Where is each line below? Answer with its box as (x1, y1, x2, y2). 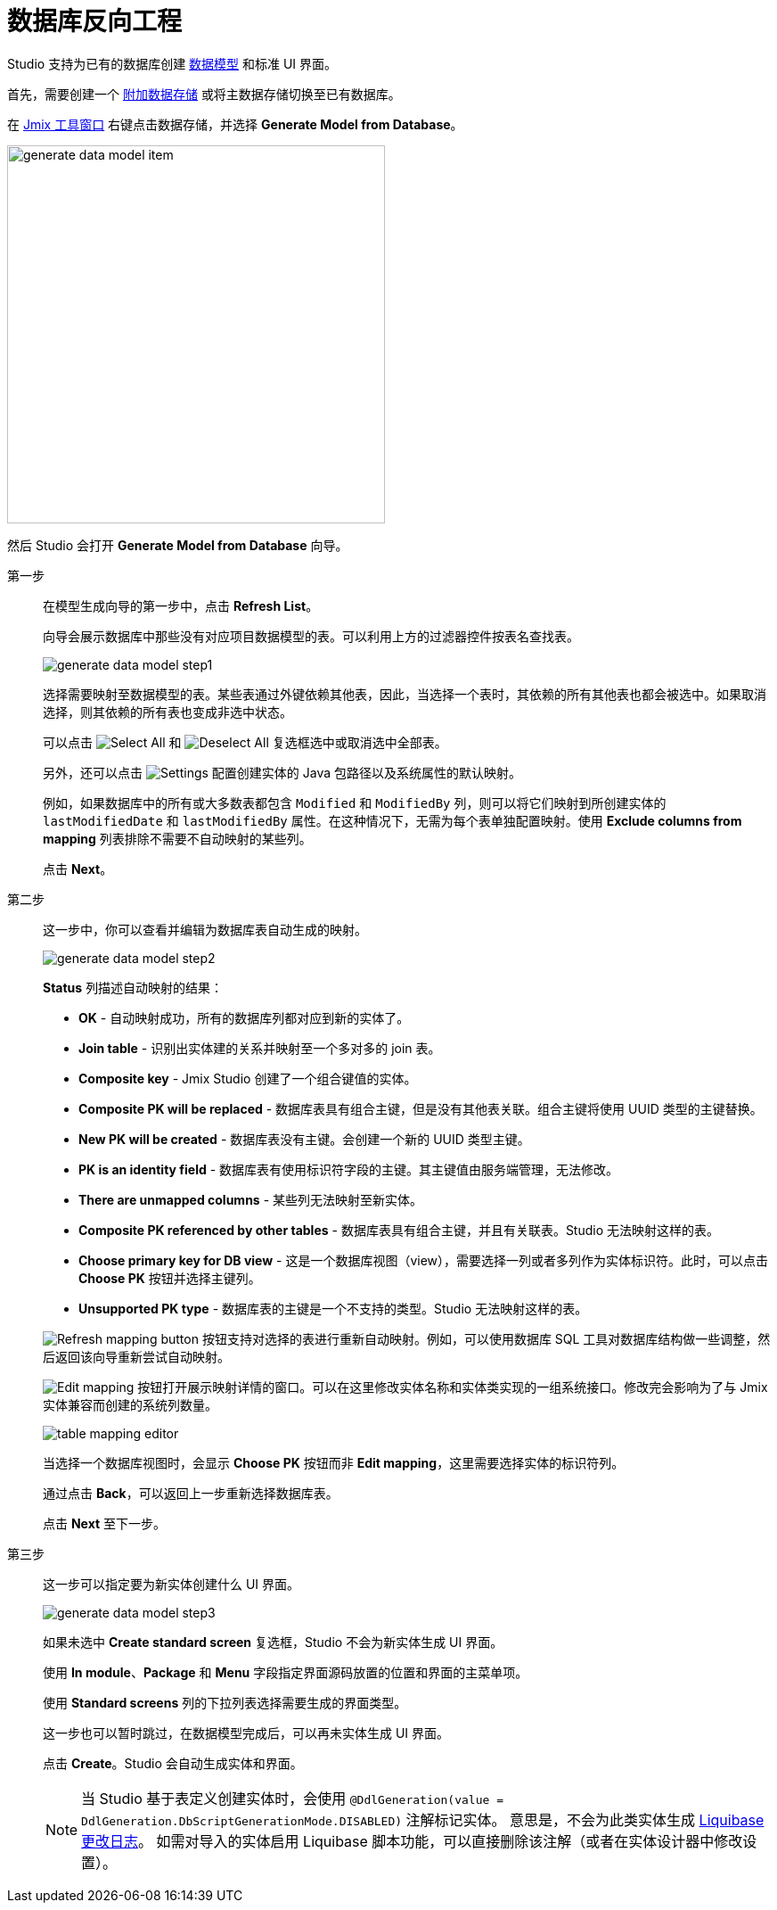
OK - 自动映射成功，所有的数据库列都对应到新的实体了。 (78, 1009, 410, 1025)
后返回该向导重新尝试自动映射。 (43, 1348, 230, 1364)
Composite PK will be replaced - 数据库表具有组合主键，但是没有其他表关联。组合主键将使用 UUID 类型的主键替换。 (78, 1100, 763, 1116)
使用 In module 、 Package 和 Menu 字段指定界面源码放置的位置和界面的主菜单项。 (43, 1664, 528, 1680)
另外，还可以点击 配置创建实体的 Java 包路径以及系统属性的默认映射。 (43, 764, 522, 780)
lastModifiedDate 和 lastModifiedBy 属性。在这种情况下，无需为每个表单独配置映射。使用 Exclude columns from (43, 812, 742, 828)
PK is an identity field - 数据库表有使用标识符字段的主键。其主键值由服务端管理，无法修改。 (78, 1161, 619, 1177)
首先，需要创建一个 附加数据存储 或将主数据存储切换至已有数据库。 (7, 86, 401, 102)
